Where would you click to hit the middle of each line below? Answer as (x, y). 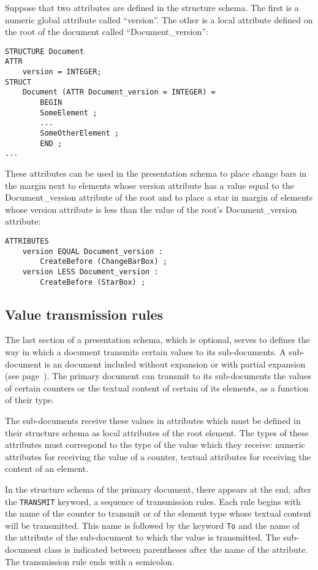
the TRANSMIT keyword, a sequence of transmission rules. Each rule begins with (153, 501)
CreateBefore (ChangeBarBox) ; (104, 262)
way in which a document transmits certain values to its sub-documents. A (146, 352)
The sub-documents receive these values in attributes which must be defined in (153, 421)
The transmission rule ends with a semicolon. (90, 561)
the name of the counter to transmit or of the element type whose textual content (158, 513)
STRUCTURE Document (44, 51)
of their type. (30, 400)
